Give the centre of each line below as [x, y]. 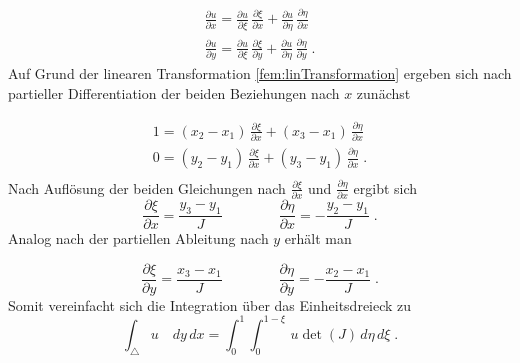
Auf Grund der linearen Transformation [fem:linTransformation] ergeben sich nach [260, 73]
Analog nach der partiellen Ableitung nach [138, 238]
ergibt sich [385, 187]
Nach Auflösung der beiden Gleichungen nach [147, 187]
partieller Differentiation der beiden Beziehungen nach [174, 92]
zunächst [383, 92]
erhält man [318, 238]
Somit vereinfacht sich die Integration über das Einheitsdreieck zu [210, 304]
